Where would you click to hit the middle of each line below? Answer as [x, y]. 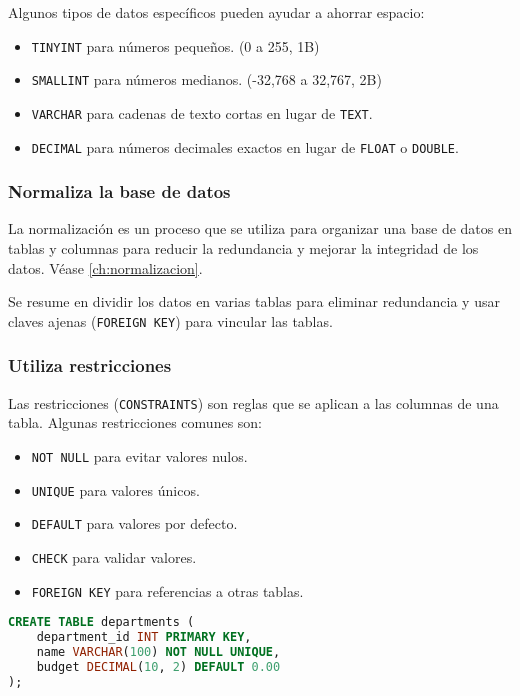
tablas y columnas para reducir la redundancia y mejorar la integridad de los [243, 248]
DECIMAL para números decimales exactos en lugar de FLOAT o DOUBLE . [245, 146]
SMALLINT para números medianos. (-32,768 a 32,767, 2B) [206, 79]
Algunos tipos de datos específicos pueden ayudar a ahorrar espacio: [216, 12]
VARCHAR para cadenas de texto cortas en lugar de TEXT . [202, 112]
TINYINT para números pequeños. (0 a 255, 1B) [175, 45]
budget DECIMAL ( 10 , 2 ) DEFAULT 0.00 [158, 666]
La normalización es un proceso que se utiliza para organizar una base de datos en [260, 228]
